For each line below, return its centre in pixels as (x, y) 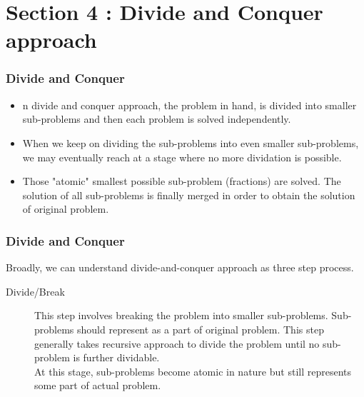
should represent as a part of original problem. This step (201, 329)
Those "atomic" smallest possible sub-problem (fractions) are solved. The (182, 181)
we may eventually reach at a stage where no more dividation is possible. (182, 157)
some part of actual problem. (98, 385)
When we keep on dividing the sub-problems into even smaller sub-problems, (191, 142)
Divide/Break (35, 291)
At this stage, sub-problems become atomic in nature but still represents (193, 371)
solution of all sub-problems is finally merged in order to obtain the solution (189, 195)
